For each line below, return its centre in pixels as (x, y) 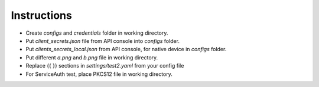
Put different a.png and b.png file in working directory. (92, 57)
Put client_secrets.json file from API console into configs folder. (103, 41)
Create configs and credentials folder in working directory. (97, 33)
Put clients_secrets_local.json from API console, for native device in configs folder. (126, 49)
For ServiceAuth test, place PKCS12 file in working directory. (99, 74)
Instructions (41, 15)
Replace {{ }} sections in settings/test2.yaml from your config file (105, 66)
